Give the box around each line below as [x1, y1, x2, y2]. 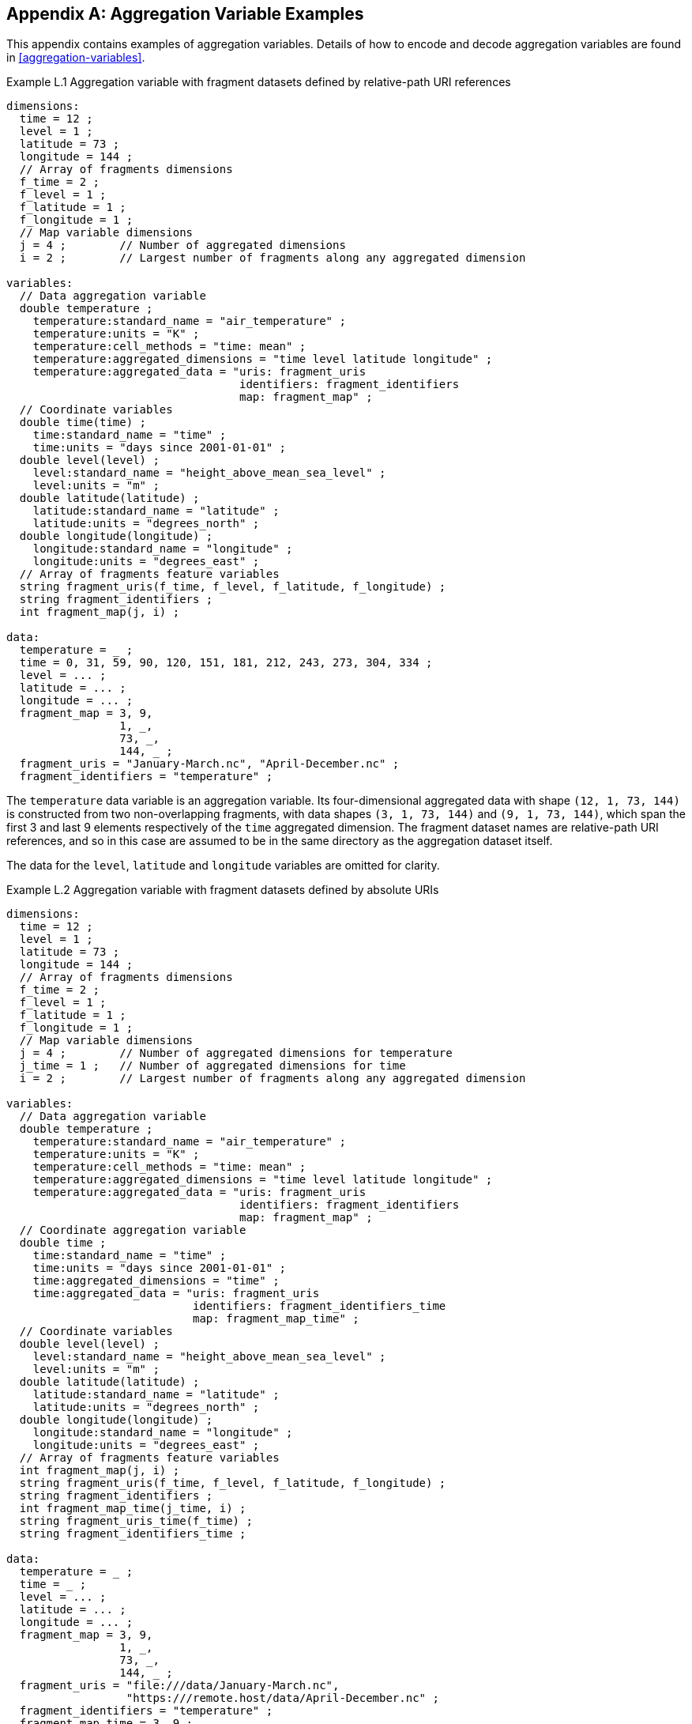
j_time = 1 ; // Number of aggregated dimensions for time [19, 1059, 406, 1073]
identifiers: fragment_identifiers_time [193, 1300, 446, 1313]
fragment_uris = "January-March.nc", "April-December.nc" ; [19, 757, 400, 771]
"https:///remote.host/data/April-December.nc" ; [126, 1692, 439, 1705]
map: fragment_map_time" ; [193, 1312, 359, 1326]
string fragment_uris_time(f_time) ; [19, 1515, 253, 1528]
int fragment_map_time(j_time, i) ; [19, 1502, 246, 1515]
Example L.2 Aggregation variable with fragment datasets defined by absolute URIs [6, 883, 439, 897]
